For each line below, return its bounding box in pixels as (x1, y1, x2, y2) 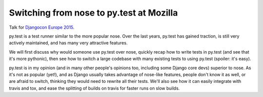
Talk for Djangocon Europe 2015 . (9, 24, 75, 30)
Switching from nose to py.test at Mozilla (9, 7, 178, 18)
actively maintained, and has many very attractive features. (9, 40, 128, 46)
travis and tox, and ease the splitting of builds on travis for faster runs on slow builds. (9, 85, 180, 91)
